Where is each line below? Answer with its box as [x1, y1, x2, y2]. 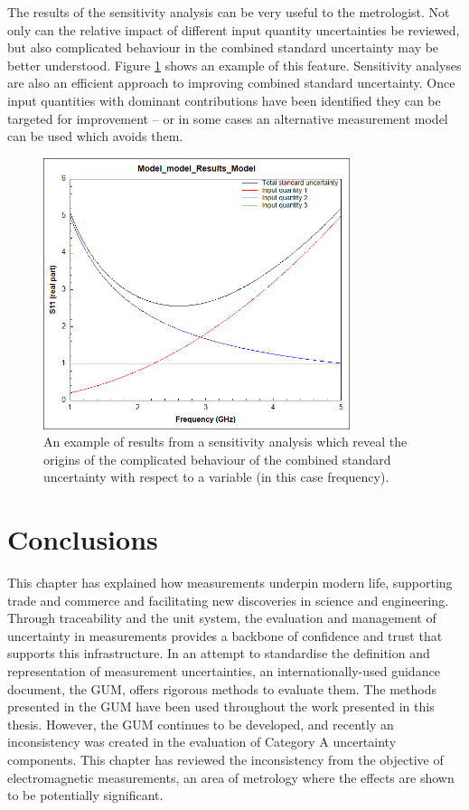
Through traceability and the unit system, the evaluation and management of [7, 608, 436, 627]
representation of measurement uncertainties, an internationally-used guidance [7, 661, 440, 680]
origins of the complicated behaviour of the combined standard [43, 449, 391, 468]
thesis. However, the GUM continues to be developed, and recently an [7, 714, 394, 733]
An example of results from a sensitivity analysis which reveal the [43, 432, 408, 451]
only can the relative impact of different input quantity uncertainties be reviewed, [7, 20, 460, 39]
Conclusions [7, 521, 158, 558]
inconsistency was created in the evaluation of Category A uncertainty [7, 732, 397, 751]
